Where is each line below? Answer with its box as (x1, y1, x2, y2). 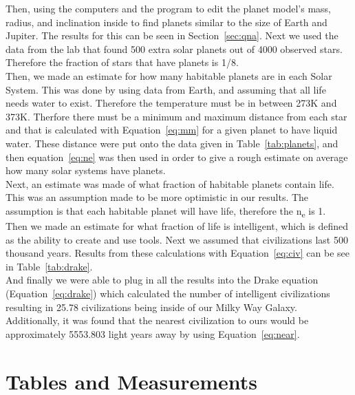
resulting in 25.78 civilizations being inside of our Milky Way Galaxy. (6, 299, 297, 314)
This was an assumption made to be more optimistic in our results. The (6, 190, 309, 204)
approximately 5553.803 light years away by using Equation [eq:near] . (6, 326, 300, 341)
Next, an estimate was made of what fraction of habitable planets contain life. (6, 176, 334, 191)
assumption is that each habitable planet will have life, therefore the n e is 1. (6, 203, 326, 220)
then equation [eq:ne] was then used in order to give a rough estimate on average (6, 149, 348, 164)
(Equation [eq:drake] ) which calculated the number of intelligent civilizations (6, 286, 330, 300)
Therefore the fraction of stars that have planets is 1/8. (6, 55, 239, 70)
